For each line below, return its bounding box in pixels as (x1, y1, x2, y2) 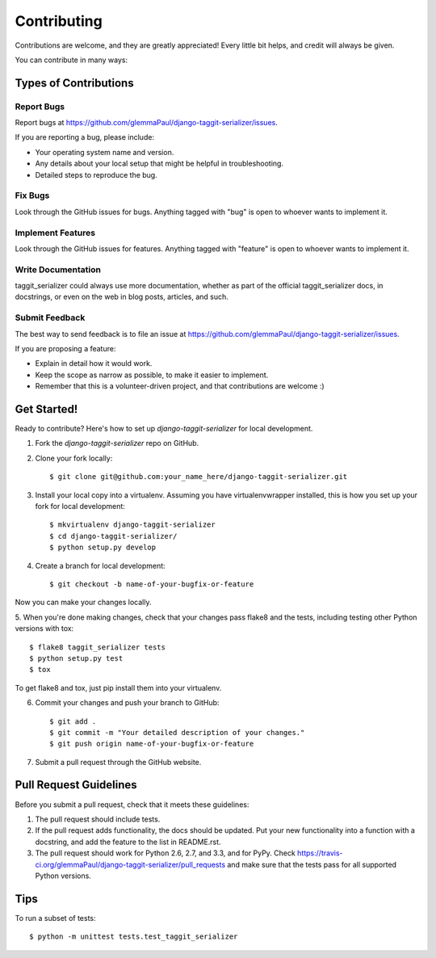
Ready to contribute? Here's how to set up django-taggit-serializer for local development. (15, 424, 313, 434)
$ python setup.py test (29, 653, 124, 662)
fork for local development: (35, 502, 125, 511)
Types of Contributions (15, 76, 134, 90)
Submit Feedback (15, 312, 86, 323)
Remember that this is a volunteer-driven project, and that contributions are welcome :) (35, 381, 325, 391)
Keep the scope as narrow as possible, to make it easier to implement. (35, 370, 269, 380)
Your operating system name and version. (35, 147, 174, 157)
